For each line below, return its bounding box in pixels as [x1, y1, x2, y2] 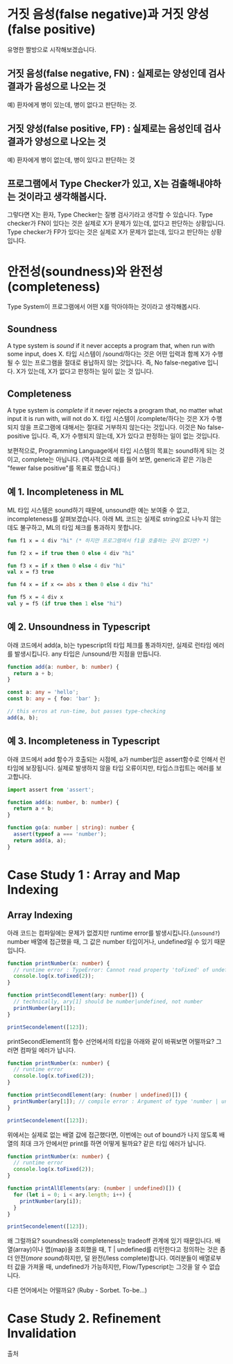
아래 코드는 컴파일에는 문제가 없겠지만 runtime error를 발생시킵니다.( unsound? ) [7, 929, 221, 937]
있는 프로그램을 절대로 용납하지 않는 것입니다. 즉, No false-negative [21, 358, 206, 367]
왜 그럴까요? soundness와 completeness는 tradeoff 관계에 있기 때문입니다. [7, 1237, 214, 1245]
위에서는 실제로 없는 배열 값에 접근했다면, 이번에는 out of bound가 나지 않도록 [7, 1130, 218, 1139]
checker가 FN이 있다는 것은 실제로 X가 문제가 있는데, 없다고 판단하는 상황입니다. [7, 219, 225, 228]
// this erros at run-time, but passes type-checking [7, 708, 166, 715]
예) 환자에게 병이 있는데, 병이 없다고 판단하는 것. [7, 100, 137, 108]
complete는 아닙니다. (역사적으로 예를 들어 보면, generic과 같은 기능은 [21, 455, 213, 463]
